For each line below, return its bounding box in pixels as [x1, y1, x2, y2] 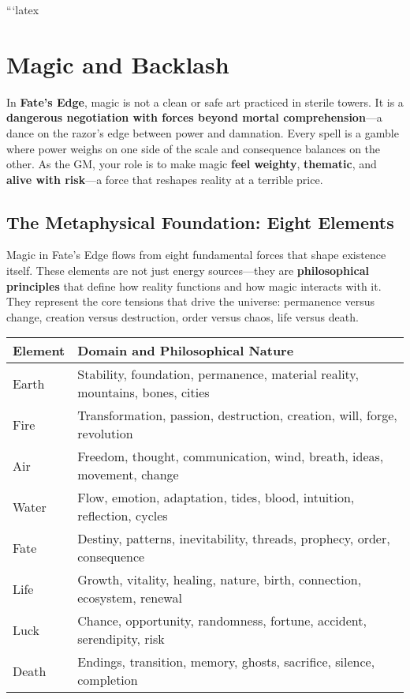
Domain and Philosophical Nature [77, 341, 294, 360]
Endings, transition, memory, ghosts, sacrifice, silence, [77, 652, 375, 671]
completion [77, 671, 138, 690]
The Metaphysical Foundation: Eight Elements [6, 209, 394, 234]
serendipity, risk [77, 629, 165, 648]
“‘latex [6, 2, 39, 17]
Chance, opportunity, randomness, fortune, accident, [77, 611, 367, 630]
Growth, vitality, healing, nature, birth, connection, [77, 570, 362, 589]
